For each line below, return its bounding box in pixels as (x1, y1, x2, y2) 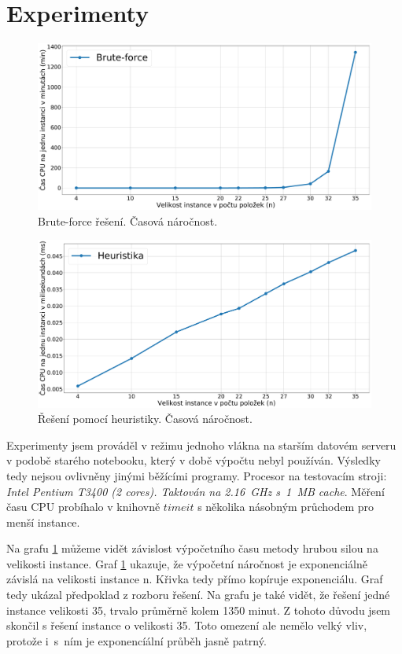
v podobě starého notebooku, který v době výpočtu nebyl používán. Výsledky (6, 452, 381, 468)
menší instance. (6, 513, 80, 530)
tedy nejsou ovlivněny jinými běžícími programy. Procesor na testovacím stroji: (6, 467, 387, 483)
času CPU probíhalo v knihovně (6, 498, 160, 515)
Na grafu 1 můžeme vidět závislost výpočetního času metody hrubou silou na (6, 540, 378, 557)
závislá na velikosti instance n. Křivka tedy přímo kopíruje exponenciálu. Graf (6, 571, 383, 587)
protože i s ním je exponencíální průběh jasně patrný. (6, 632, 267, 648)
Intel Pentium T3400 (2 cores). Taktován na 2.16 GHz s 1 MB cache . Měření (6, 483, 385, 499)
